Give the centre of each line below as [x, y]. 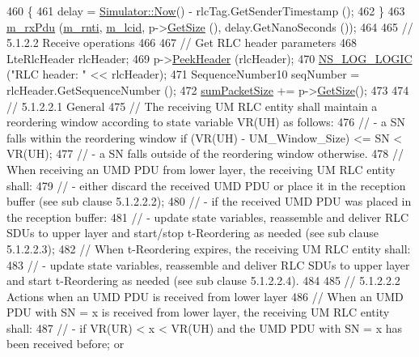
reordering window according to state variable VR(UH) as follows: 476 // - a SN [206, 122]
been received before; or [66, 344]
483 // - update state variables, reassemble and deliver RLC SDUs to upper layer [208, 264]
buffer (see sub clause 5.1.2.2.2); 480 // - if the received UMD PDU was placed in [209, 201]
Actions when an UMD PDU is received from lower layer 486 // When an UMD [205, 296]
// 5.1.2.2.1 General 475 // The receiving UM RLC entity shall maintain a [192, 106]
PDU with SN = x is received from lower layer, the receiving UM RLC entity [198, 312]
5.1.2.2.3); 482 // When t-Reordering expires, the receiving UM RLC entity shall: [209, 248]
